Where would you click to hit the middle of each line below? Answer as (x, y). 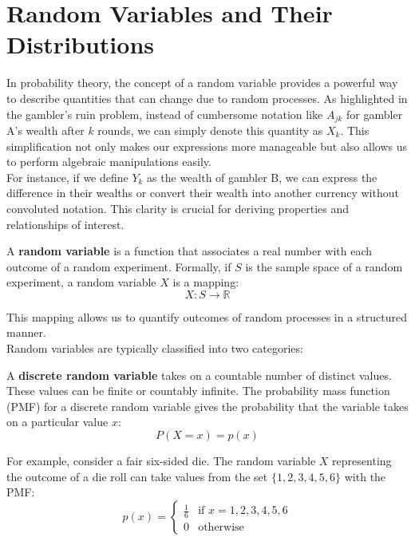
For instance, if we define (67, 177)
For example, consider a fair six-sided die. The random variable (161, 461)
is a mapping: (206, 282)
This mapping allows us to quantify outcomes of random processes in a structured (207, 316)
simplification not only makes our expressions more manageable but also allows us (207, 146)
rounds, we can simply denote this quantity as (210, 130)
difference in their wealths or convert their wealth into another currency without (203, 193)
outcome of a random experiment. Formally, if (119, 266)
